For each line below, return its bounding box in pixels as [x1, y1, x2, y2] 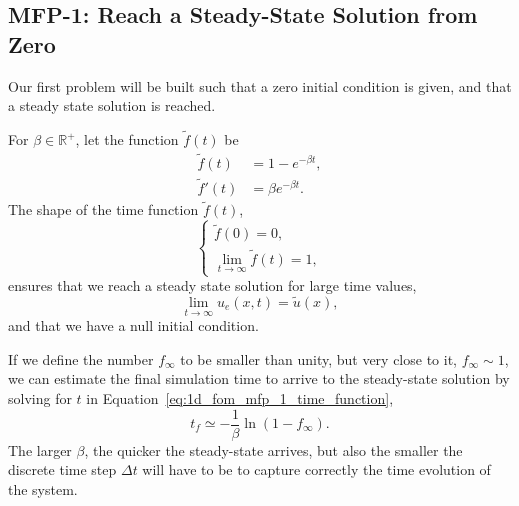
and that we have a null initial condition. [8, 315, 259, 336]
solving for [8, 387, 72, 408]
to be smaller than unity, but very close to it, [180, 348, 457, 369]
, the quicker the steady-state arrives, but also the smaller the [84, 439, 463, 460]
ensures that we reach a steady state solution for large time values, [8, 275, 417, 296]
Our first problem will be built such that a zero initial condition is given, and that [8, 75, 512, 96]
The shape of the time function [8, 199, 199, 220]
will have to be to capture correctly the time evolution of [142, 459, 491, 480]
